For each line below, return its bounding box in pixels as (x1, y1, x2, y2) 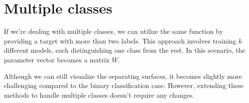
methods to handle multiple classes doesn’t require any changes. (4, 89, 195, 100)
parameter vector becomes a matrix (4, 54, 110, 64)
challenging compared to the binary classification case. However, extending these (4, 80, 244, 90)
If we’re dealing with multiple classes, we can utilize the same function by (4, 26, 223, 36)
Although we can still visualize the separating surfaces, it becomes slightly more (4, 71, 242, 81)
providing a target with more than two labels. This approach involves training (4, 35, 236, 45)
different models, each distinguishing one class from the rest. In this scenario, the (4, 45, 246, 55)
